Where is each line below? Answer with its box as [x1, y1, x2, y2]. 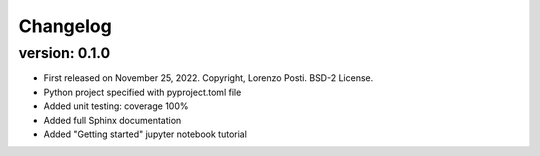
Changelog [18, 15, 112, 37]
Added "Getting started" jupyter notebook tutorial [43, 128, 247, 140]
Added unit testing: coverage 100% [43, 100, 189, 112]
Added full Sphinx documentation [43, 114, 182, 126]
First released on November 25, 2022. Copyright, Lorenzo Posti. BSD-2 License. [43, 72, 374, 84]
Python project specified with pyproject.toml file [43, 86, 242, 98]
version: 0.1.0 [18, 44, 111, 62]
